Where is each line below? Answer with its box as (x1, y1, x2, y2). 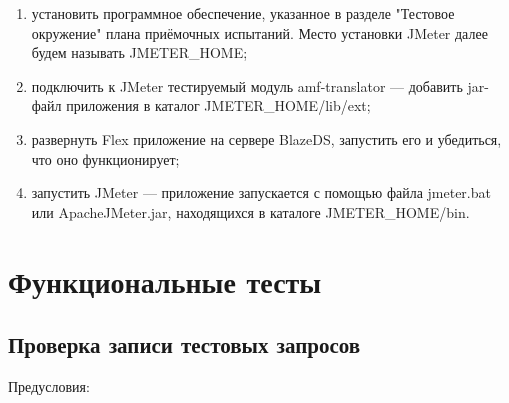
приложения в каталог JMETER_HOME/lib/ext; (66, 95, 371, 116)
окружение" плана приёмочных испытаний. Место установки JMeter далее (31, 22, 488, 43)
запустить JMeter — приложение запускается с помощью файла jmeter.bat (31, 182, 491, 203)
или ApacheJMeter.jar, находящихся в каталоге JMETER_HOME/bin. (31, 201, 470, 222)
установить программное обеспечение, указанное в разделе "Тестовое (31, 3, 455, 23)
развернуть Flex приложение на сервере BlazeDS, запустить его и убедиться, (31, 128, 502, 149)
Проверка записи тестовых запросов (8, 329, 361, 360)
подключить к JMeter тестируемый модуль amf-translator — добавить (31, 75, 463, 96)
